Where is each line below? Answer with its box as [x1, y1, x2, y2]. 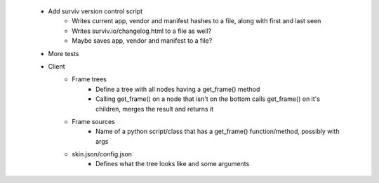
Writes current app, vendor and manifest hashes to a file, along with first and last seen [72, 17, 321, 25]
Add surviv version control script [48, 7, 143, 15]
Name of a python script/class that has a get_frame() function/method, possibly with [95, 127, 340, 136]
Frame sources [72, 117, 115, 126]
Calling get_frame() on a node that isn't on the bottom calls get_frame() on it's [95, 95, 321, 103]
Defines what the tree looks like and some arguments [95, 160, 250, 168]
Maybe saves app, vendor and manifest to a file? [72, 36, 213, 45]
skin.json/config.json [72, 150, 133, 158]
